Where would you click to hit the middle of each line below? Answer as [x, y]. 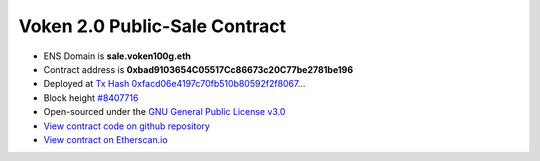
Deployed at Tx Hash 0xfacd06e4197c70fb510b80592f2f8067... [174, 84]
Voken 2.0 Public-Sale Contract [152, 26]
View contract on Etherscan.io [106, 139]
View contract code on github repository [126, 126]
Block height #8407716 [91, 97]
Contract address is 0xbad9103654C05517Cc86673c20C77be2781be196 [198, 69]
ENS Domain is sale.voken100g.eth [117, 56]
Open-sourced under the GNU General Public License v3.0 [164, 112]
